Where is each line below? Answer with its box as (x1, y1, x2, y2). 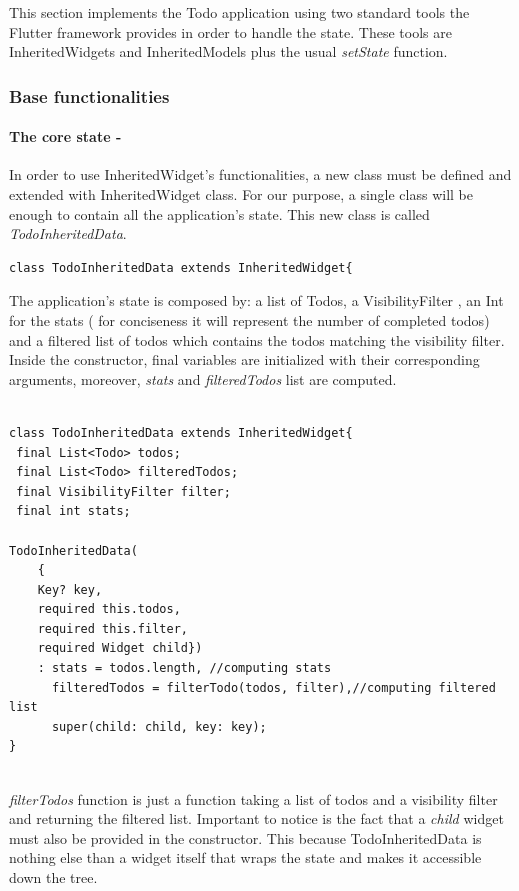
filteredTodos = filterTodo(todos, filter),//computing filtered (51, 680, 496, 695)
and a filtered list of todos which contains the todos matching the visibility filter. (9, 329, 505, 350)
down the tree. (9, 867, 98, 888)
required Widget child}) (37, 641, 203, 656)
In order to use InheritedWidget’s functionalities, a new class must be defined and (9, 164, 512, 185)
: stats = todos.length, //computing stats (37, 661, 332, 676)
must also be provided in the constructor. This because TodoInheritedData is (9, 827, 482, 848)
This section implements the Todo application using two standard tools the (9, 2, 470, 22)
